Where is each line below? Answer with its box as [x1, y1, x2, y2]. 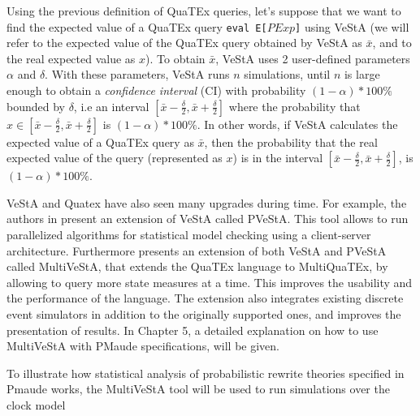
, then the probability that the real [204, 133, 378, 150]
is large [344, 66, 380, 83]
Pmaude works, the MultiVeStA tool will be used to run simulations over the [6, 380, 390, 397]
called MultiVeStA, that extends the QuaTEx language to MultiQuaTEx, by [6, 258, 388, 275]
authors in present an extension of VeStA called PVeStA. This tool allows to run [6, 210, 409, 227]
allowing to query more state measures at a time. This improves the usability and [6, 273, 413, 290]
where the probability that [228, 97, 361, 114]
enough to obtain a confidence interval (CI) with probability [6, 82, 306, 99]
